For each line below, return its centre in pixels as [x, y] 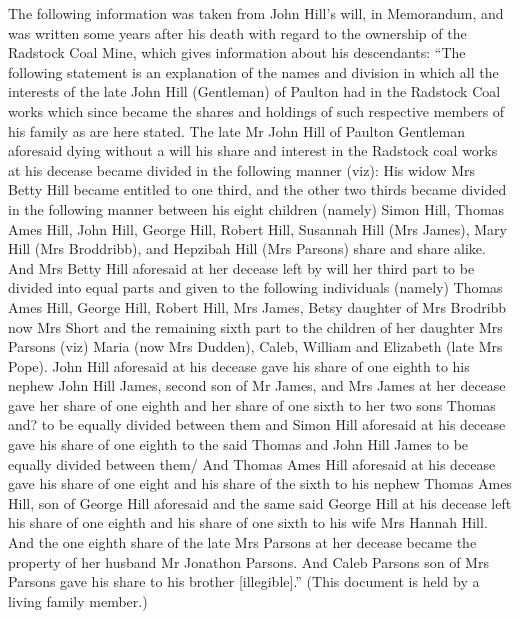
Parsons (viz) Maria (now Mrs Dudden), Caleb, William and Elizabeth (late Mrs [255, 346]
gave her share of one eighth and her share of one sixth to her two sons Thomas [252, 404]
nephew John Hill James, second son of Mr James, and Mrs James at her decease [257, 385]
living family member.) [78, 600]
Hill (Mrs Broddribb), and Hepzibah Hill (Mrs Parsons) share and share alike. [247, 248]
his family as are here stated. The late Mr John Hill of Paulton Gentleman [237, 130]
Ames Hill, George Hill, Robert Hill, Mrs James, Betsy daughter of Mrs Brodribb [257, 306]
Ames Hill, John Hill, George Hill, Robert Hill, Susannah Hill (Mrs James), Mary [257, 228]
